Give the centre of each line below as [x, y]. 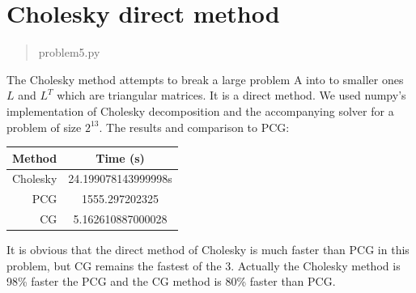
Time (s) [120, 157]
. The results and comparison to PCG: [194, 127]
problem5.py [69, 52]
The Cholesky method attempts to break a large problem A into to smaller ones [205, 79]
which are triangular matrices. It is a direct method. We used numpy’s [231, 95]
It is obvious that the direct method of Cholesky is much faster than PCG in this [208, 250]
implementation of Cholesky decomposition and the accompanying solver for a [200, 110]
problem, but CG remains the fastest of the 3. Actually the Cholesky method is [204, 265]
